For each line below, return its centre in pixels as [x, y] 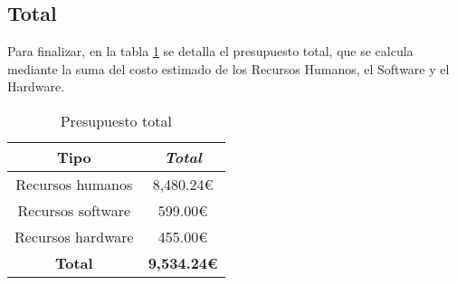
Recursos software [74, 210]
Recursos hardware [74, 236]
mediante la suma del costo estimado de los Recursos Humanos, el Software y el [228, 68]
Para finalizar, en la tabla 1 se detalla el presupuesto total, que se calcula [210, 51]
